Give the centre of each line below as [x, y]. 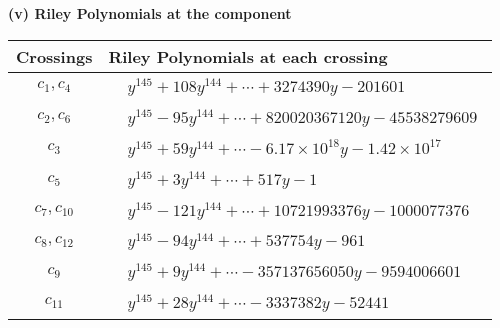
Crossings [54, 56]
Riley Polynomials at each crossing [248, 56]
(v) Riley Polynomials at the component [150, 13]
